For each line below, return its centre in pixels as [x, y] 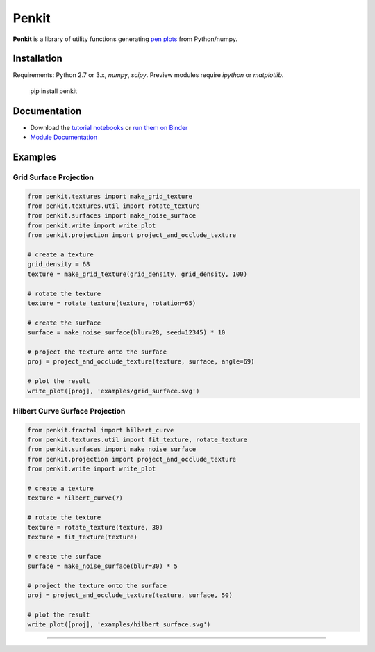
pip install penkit [54, 91]
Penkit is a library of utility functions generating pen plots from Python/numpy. [125, 39]
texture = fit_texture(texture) [83, 537]
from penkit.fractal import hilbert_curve [101, 430]
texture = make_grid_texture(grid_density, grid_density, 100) [137, 274]
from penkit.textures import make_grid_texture [110, 196]
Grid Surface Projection [53, 177]
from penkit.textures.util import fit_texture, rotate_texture [137, 440]
